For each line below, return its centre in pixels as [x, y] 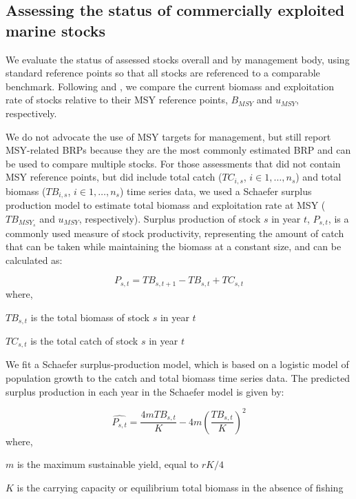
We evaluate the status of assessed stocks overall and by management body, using [178, 59]
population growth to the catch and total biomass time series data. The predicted [178, 378]
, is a [338, 218]
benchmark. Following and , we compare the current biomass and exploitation [170, 86]
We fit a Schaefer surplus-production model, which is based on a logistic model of [177, 364]
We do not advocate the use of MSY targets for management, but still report [168, 136]
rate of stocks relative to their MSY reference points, [117, 100]
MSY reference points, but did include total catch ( [114, 177]
